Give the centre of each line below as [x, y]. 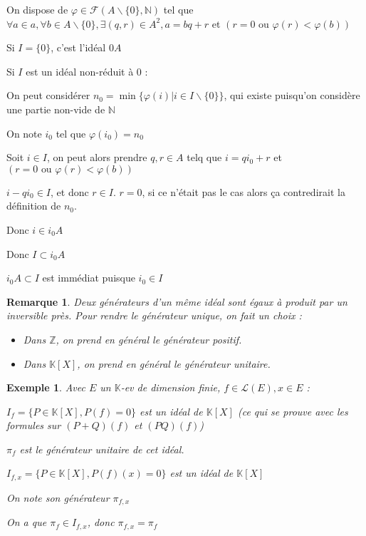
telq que [204, 157]
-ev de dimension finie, [171, 387]
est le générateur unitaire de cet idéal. [102, 449]
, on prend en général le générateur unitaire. [174, 363]
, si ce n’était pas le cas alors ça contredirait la [244, 191]
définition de [34, 206]
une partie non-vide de [56, 109]
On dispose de [37, 9]
